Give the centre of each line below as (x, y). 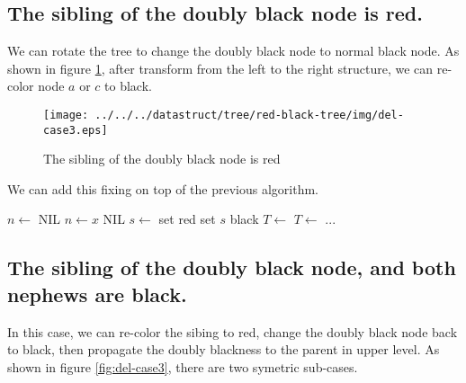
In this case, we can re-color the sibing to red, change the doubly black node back (233, 331)
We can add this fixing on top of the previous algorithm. (163, 188)
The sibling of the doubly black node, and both (232, 267)
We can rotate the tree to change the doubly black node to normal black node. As (233, 51)
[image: (66, 115)
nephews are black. (97, 294)
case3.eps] (76, 130)
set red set (187, 219)
